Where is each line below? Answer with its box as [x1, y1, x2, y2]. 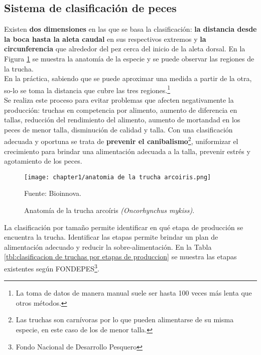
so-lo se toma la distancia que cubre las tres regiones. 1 [4, 83, 171, 95]
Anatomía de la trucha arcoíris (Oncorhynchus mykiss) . [24, 205, 195, 216]
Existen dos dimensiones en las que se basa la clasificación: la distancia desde [4, 24, 257, 34]
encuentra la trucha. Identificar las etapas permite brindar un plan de [4, 232, 218, 242]
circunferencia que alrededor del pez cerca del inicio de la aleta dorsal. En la [4, 43, 245, 54]
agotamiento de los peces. [4, 156, 82, 166]
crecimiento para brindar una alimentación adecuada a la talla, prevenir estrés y [4, 146, 250, 156]
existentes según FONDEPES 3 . [4, 262, 99, 273]
